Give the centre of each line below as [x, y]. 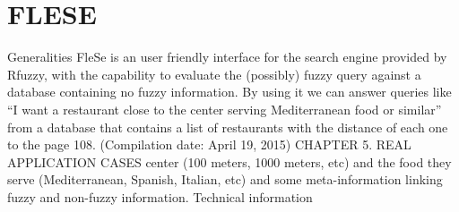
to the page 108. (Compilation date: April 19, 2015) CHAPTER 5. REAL [209, 144]
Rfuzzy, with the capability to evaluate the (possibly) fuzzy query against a [214, 74]
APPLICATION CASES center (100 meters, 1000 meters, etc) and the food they [229, 161]
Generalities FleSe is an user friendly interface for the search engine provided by [227, 57]
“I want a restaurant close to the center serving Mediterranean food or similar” [225, 109]
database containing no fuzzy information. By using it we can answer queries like [229, 92]
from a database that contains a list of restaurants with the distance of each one [228, 127]
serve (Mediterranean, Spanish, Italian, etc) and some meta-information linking [225, 179]
